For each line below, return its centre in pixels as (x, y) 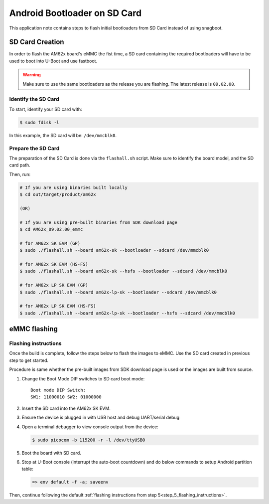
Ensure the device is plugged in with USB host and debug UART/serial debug (101, 418)
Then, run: (20, 174)
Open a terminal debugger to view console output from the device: (90, 427)
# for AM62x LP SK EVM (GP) (54, 285)
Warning (32, 75)
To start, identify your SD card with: (46, 109)
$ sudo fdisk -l (40, 122)
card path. (20, 165)
